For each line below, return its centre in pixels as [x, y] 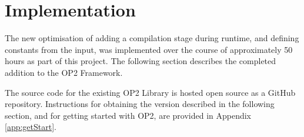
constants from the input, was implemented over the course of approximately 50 [149, 49]
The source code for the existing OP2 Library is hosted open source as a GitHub [150, 92]
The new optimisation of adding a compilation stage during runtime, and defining [152, 38]
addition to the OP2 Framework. [64, 72]
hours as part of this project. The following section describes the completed [141, 61]
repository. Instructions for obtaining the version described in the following [140, 104]
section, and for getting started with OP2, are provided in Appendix [128, 115]
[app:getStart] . [31, 127]
